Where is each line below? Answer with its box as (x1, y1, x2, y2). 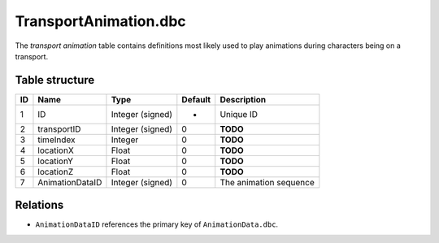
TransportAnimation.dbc (15, 12, 186, 30)
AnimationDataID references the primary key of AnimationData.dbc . (35, 219, 279, 229)
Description (219, 93, 267, 105)
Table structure (15, 73, 95, 87)
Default (181, 93, 211, 105)
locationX (37, 145, 75, 156)
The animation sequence (219, 176, 315, 188)
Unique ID (219, 108, 259, 119)
